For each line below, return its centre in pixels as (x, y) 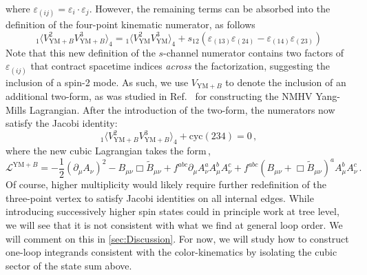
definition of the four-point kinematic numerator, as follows (130, 24)
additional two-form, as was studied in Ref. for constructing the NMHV (159, 96)
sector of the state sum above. (69, 265)
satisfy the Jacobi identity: (62, 123)
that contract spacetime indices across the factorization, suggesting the (180, 66)
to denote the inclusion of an (286, 82)
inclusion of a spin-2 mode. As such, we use (97, 82)
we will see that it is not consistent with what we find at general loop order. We (174, 224)
